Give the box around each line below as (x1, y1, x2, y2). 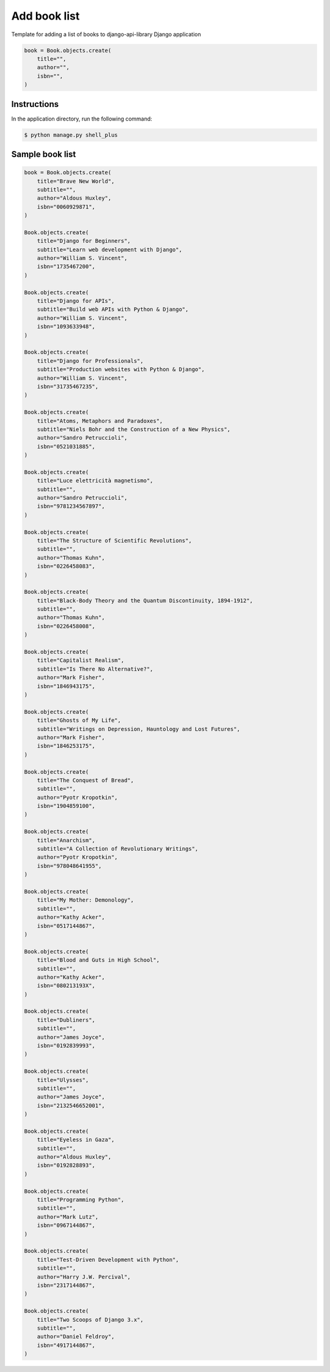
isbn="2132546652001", (37, 1102, 105, 1109)
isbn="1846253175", (37, 743, 96, 749)
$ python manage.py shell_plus (24, 132, 119, 138)
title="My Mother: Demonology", (37, 897, 134, 903)
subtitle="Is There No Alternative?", (37, 666, 153, 672)
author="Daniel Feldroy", (37, 1333, 115, 1340)
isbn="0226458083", (37, 563, 96, 570)
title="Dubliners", (37, 1016, 96, 1023)
